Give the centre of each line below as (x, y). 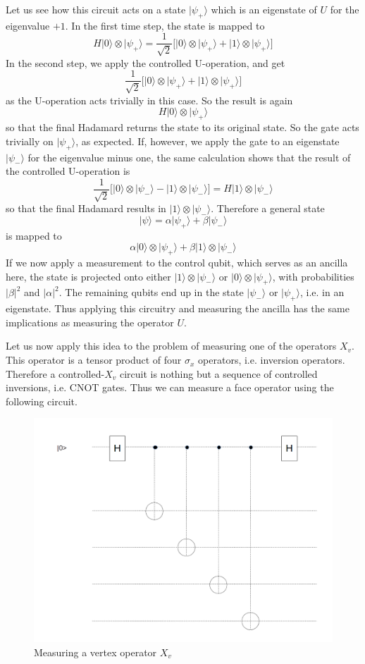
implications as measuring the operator (90, 322)
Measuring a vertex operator (95, 652)
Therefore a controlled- (55, 373)
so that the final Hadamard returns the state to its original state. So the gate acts (182, 127)
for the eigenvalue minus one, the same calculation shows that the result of (189, 157)
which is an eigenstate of (264, 9)
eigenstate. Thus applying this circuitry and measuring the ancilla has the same (178, 308)
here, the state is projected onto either (88, 276)
